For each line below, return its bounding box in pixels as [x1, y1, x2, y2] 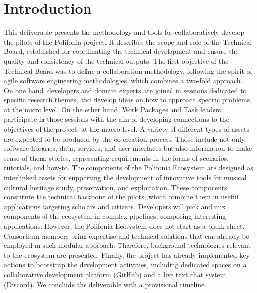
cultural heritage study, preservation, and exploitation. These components [4, 182, 227, 192]
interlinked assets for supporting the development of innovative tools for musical [4, 172, 247, 183]
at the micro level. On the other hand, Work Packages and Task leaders [4, 104, 221, 114]
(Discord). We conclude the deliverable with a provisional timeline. [4, 279, 207, 289]
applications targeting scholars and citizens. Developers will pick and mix [4, 201, 226, 211]
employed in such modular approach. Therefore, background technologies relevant [4, 240, 251, 250]
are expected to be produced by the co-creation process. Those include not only [4, 133, 245, 144]
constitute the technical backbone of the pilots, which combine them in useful [4, 192, 239, 202]
